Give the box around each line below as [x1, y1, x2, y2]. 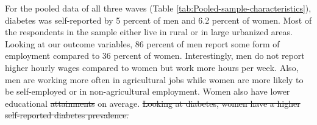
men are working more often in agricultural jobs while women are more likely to [5, 73, 304, 86]
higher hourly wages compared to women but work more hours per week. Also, [5, 61, 299, 73]
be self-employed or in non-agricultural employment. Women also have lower [5, 85, 290, 98]
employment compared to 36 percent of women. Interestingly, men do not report [5, 49, 305, 62]
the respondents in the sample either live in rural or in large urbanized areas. [5, 25, 293, 38]
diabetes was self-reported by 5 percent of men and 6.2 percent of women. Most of [5, 13, 312, 26]
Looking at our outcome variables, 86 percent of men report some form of [5, 37, 280, 50]
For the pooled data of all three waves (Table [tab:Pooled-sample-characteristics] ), [5, 2, 312, 14]
